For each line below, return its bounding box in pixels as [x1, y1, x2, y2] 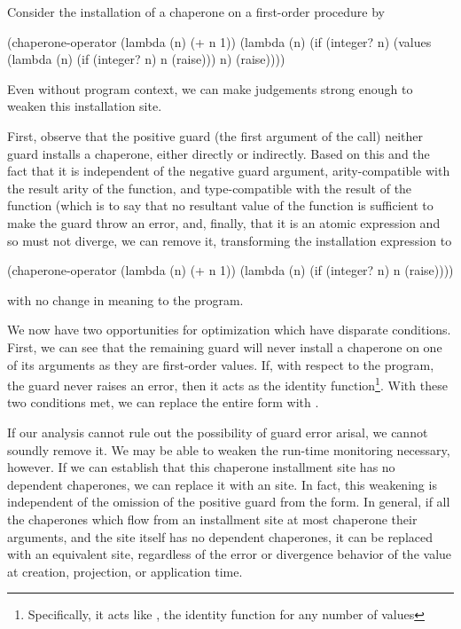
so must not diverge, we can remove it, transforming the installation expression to [7, 231, 452, 249]
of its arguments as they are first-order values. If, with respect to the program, [7, 355, 434, 373]
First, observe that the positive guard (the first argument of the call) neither [7, 126, 423, 145]
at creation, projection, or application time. [7, 562, 243, 580]
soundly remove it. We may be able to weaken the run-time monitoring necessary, [7, 440, 450, 459]
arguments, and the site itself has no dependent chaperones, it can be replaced [7, 527, 433, 546]
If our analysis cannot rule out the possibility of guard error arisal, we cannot [7, 422, 428, 441]
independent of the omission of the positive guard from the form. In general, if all [7, 492, 450, 511]
